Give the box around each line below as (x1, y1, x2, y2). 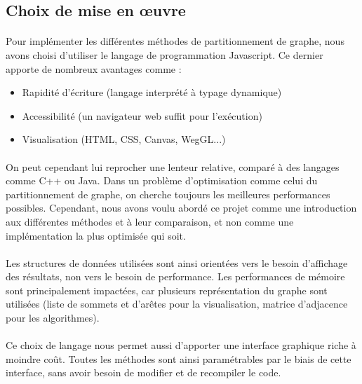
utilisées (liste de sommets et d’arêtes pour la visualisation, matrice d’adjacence (6, 296, 348, 311)
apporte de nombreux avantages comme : (6, 61, 182, 76)
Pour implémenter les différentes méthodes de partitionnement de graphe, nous (6, 34, 344, 48)
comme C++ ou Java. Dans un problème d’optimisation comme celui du (6, 173, 318, 188)
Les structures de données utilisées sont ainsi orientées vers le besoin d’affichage (6, 255, 348, 270)
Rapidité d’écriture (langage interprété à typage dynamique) (22, 85, 282, 100)
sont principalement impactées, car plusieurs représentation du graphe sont (6, 282, 328, 297)
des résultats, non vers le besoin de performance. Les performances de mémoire (6, 269, 345, 284)
